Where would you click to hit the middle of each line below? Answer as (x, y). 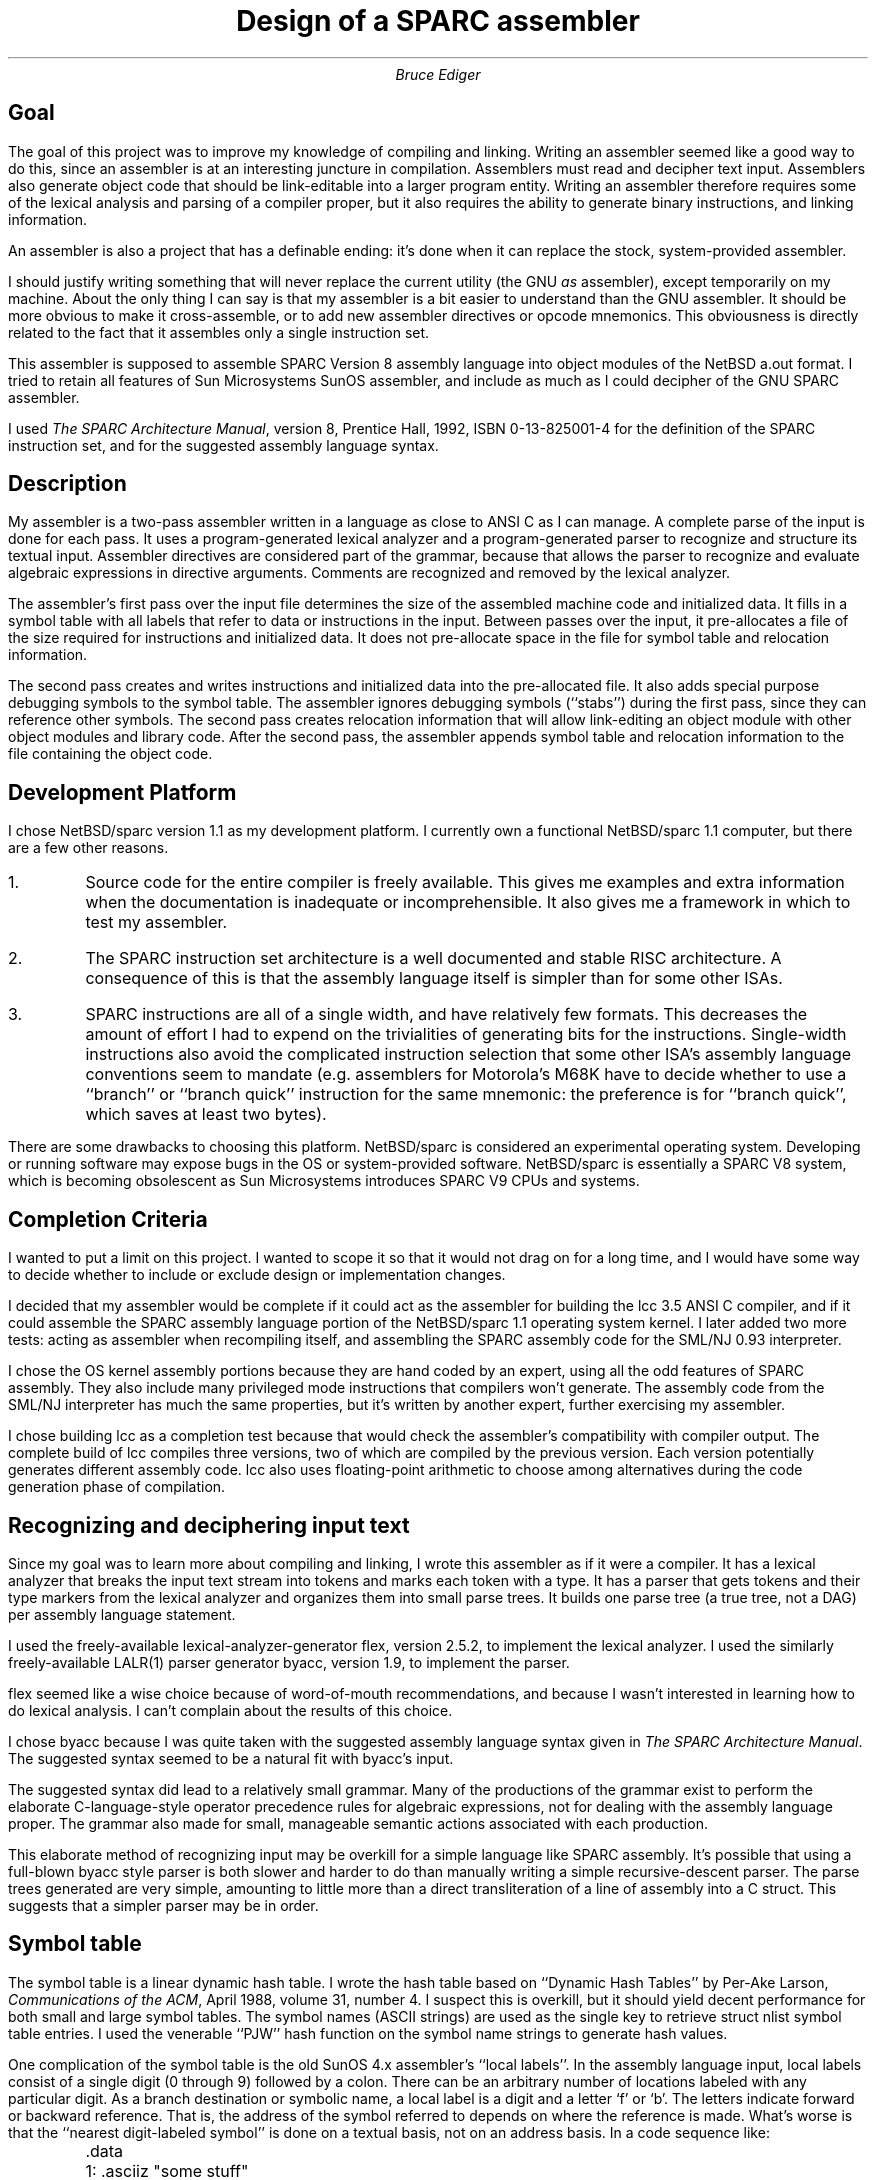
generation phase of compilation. (117, 1487)
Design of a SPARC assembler (438, 21)
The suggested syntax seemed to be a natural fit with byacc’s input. (231, 1758)
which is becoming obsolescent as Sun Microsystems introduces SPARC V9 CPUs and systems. (324, 1181)
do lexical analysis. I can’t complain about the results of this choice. (230, 1710)
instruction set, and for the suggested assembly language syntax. (223, 445)
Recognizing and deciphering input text (209, 1525)
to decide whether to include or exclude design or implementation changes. (257, 1275)
